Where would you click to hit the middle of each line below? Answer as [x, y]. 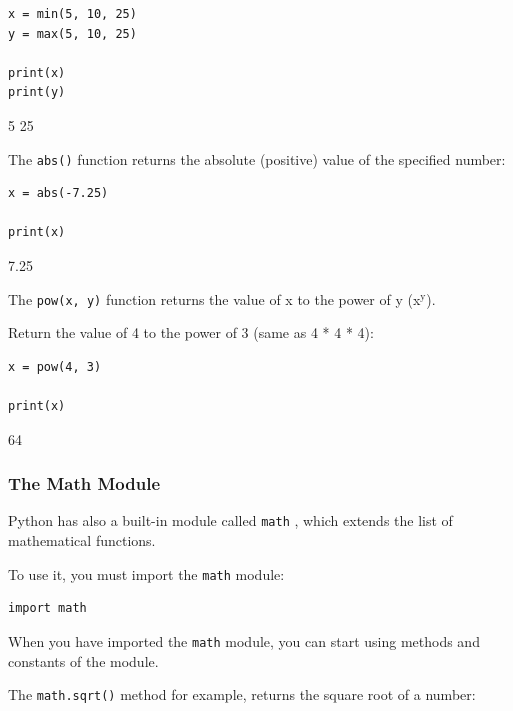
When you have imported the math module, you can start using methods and [244, 640]
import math [47, 608]
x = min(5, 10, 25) [72, 14]
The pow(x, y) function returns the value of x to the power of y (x [214, 298]
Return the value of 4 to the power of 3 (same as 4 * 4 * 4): [191, 332]
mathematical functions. [82, 540]
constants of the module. [83, 660]
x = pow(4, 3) [55, 366]
